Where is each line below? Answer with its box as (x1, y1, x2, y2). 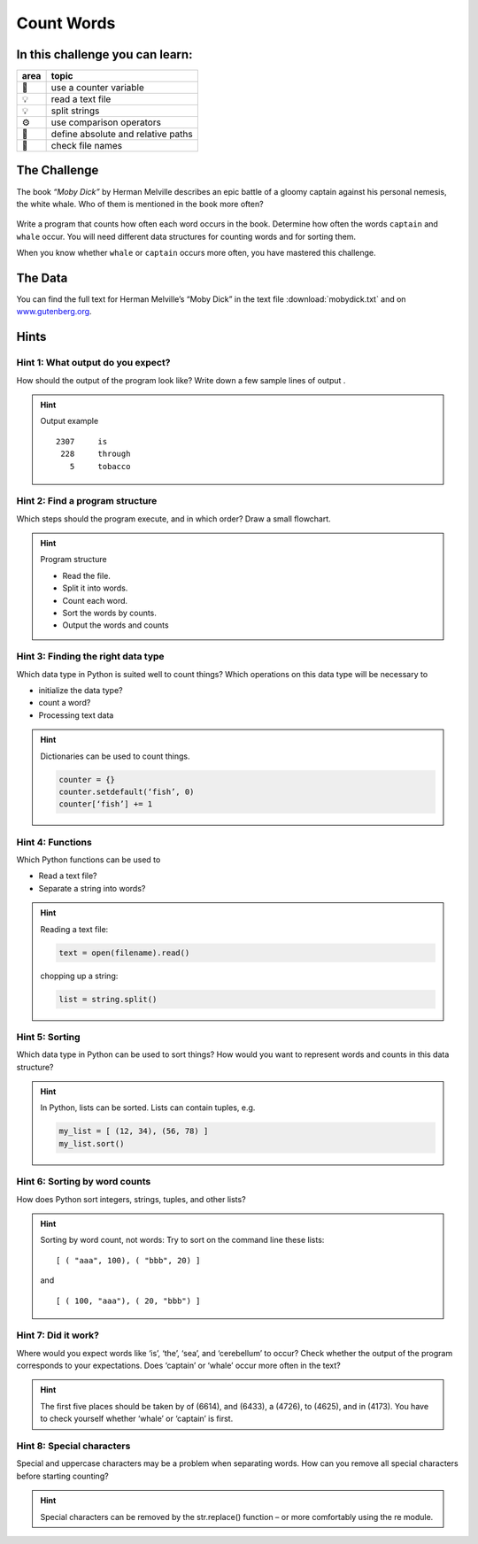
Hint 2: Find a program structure (16, 495, 158, 507)
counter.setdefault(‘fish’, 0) (58, 786, 195, 797)
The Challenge (16, 163, 99, 178)
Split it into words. (62, 583, 128, 593)
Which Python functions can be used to (16, 854, 161, 865)
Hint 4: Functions (16, 836, 92, 848)
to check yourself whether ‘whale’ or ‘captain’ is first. (40, 1413, 234, 1424)
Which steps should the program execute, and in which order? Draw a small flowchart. (16, 513, 331, 524)
